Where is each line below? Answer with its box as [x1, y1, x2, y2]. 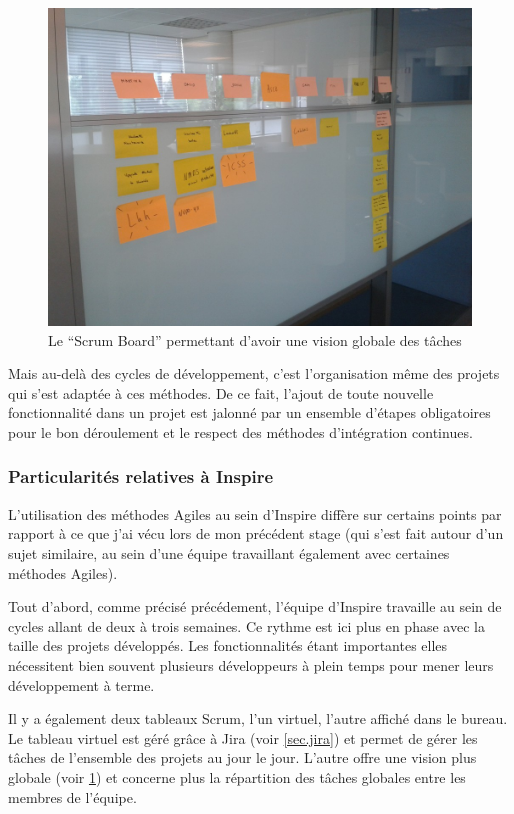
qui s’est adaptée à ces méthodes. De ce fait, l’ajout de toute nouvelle [8, 382, 434, 403]
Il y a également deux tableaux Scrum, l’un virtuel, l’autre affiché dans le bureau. [8, 708, 508, 729]
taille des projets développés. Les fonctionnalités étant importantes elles [8, 635, 448, 656]
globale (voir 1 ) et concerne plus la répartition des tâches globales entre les [8, 766, 466, 787]
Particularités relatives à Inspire [8, 464, 274, 489]
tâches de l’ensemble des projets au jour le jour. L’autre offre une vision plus [8, 747, 477, 768]
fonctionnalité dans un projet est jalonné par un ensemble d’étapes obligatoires [8, 402, 491, 423]
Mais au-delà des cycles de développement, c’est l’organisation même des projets [8, 363, 500, 384]
